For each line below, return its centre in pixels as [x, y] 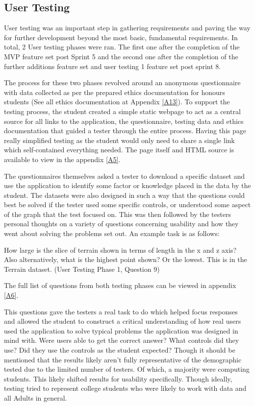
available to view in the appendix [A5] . [62, 159]
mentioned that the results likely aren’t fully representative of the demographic [123, 359]
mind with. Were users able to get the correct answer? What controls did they [122, 340]
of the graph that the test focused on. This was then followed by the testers [117, 214]
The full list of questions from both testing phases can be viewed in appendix [120, 285]
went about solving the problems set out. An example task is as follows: [112, 233]
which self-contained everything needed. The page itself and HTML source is [119, 150]
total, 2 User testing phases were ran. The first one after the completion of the [122, 47]
